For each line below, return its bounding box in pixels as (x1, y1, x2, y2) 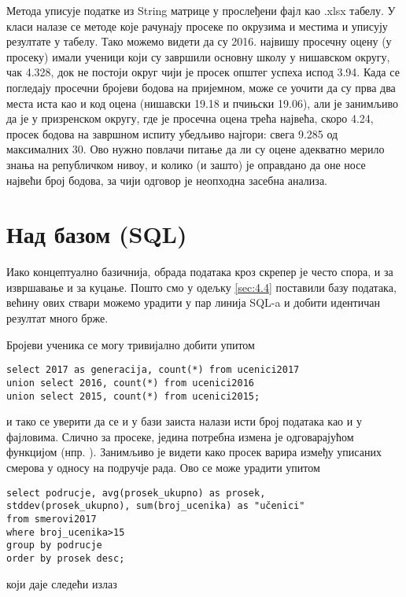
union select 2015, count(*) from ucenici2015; (6, 390, 260, 402)
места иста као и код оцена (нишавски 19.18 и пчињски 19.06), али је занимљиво (6, 94, 398, 111)
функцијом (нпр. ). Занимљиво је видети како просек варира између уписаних (6, 444, 382, 460)
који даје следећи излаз (6, 575, 117, 591)
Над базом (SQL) (6, 218, 187, 250)
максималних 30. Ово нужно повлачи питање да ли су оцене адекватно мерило (6, 141, 385, 157)
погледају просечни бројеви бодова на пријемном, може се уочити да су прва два (6, 79, 396, 95)
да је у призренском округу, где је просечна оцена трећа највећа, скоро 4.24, (6, 110, 374, 127)
